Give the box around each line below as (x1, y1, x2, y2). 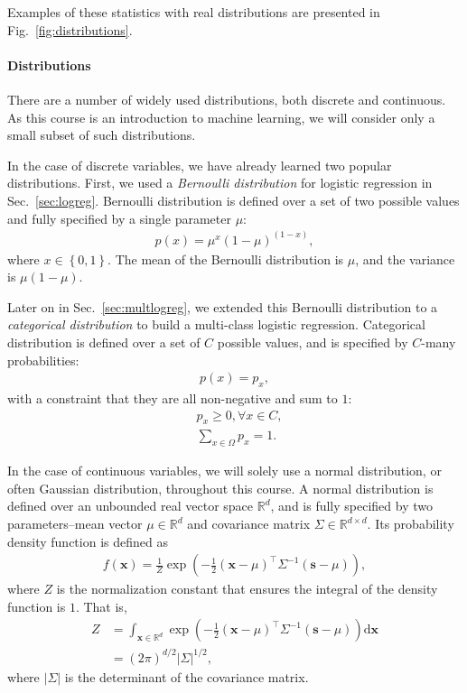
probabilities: (7, 350, 79, 369)
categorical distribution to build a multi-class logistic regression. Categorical (7, 315, 425, 334)
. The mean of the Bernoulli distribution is (107, 249, 344, 268)
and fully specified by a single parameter (7, 208, 231, 227)
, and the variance (355, 249, 455, 268)
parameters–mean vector (7, 514, 143, 533)
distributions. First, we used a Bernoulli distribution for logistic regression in (7, 173, 433, 192)
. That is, (75, 596, 127, 615)
